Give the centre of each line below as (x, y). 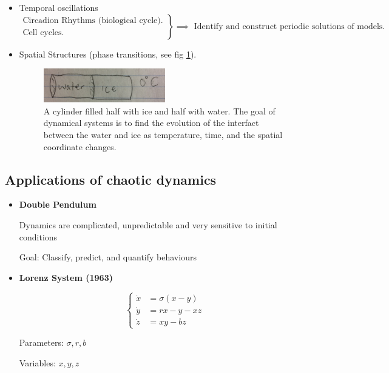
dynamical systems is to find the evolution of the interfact (151, 123)
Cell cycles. (43, 33)
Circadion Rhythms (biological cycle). (93, 21)
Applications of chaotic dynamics (111, 179)
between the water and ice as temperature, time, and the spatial (163, 135)
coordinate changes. (80, 146)
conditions (38, 236)
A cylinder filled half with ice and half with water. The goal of (159, 111)
